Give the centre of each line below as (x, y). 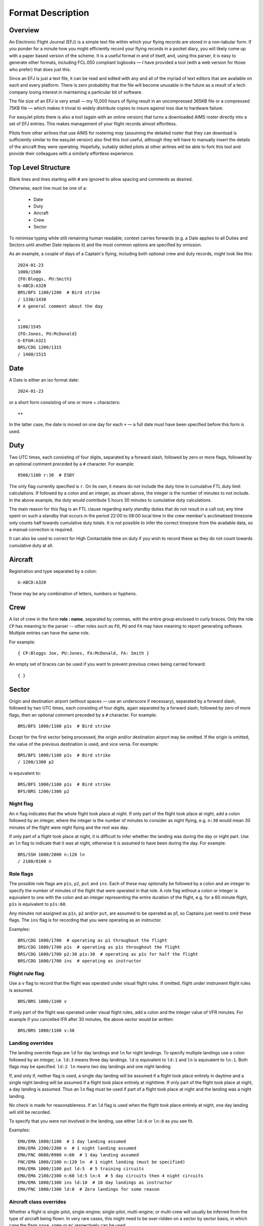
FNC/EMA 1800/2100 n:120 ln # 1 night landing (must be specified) (101, 1162)
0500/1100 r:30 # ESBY (46, 475)
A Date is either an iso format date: (44, 380)
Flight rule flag (27, 973)
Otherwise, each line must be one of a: (48, 188)
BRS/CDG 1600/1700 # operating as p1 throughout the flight (92, 940)
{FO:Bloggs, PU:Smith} (45, 279)
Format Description (49, 13)
